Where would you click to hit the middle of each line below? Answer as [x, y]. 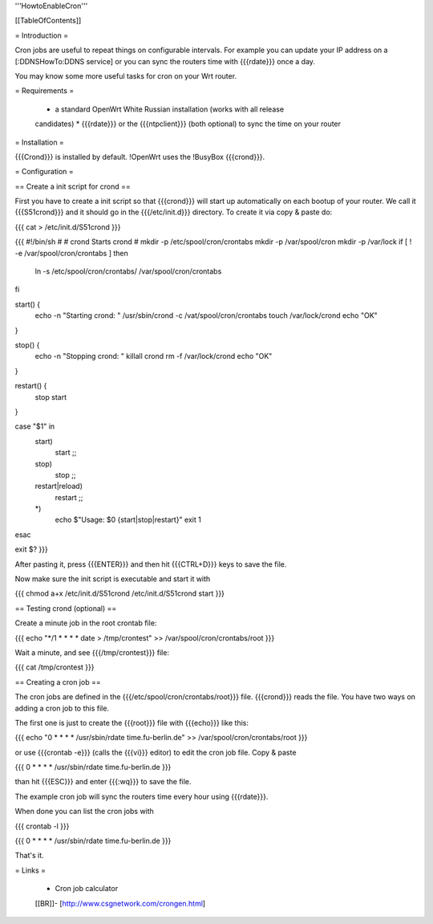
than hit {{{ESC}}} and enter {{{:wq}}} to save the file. [103, 782]
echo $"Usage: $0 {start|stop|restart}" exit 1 [128, 520]
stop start [51, 397]
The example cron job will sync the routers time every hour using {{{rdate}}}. [142, 796]
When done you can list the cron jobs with [84, 812]
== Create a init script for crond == [73, 186]
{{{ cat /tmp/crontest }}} [55, 667]
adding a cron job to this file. [62, 708]
